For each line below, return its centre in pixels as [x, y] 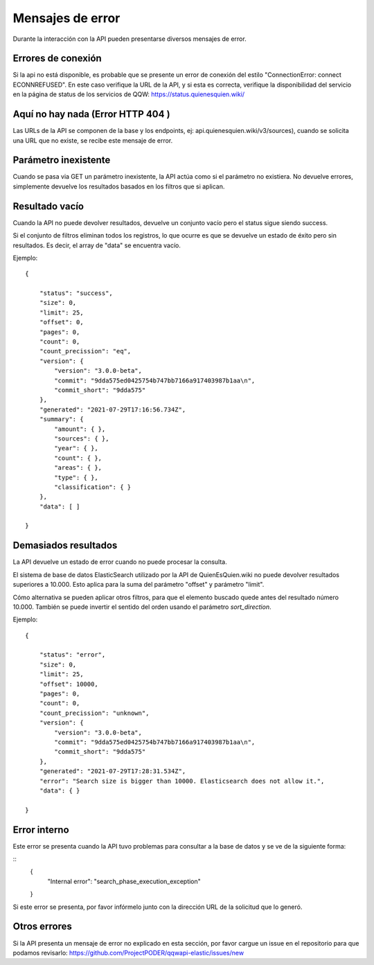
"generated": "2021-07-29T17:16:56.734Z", [113, 409]
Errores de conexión [57, 59]
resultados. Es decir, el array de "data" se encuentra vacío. [97, 245]
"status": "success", [76, 293]
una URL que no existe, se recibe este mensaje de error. [93, 140]
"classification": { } [93, 487]
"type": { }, [76, 477]
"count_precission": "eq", [85, 351]
